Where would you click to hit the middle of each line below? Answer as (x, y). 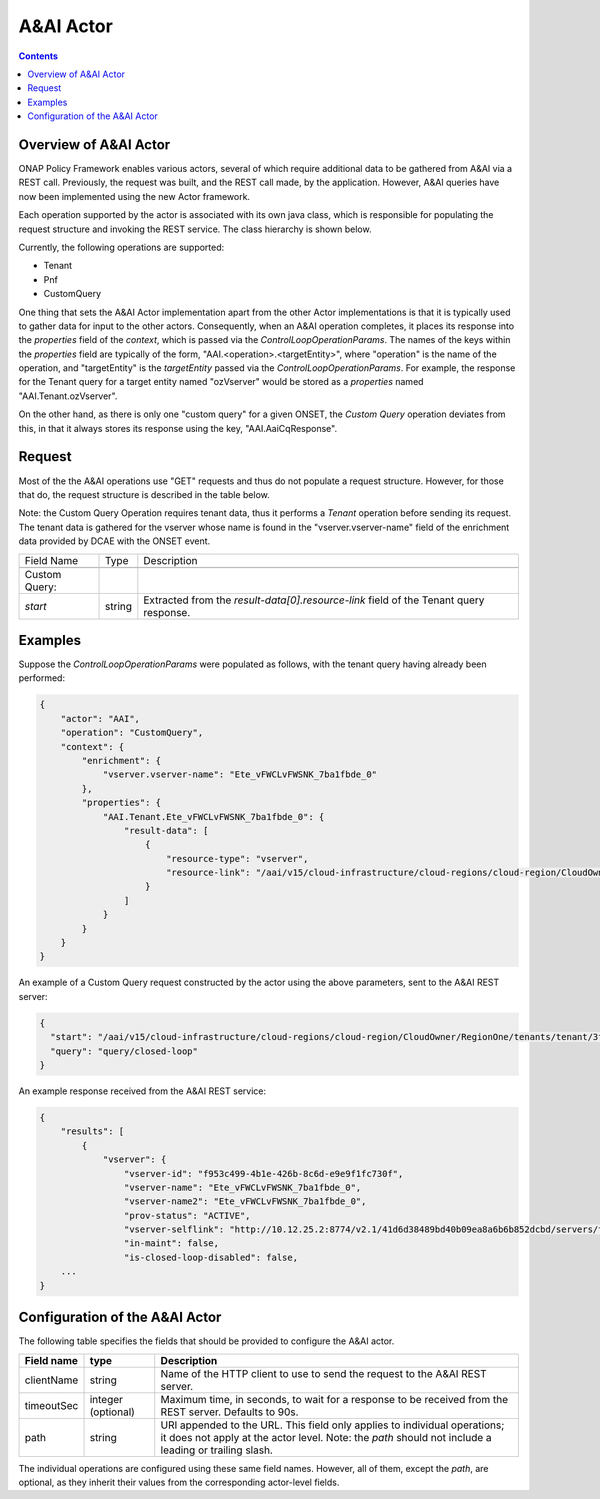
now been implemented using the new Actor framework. (134, 196)
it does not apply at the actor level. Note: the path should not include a (326, 1437)
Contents (38, 56)
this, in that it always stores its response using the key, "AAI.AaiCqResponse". (178, 428)
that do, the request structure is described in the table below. (144, 494)
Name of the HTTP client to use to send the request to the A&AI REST (323, 1373)
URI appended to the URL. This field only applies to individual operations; (332, 1425)
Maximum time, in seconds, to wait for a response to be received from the (334, 1399)
